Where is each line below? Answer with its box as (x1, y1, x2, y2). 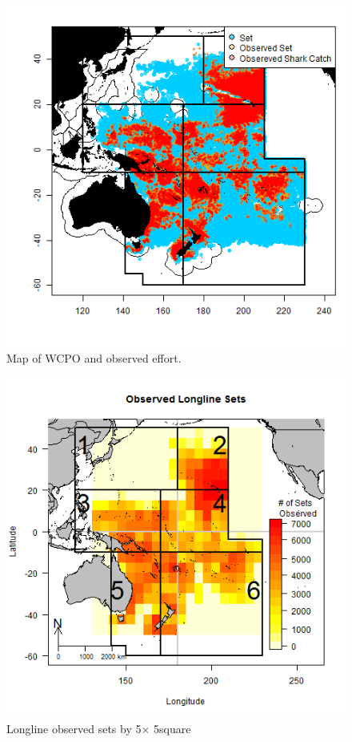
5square (154, 720, 191, 736)
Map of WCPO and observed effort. (6, 349, 182, 366)
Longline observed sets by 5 (6, 720, 142, 736)
